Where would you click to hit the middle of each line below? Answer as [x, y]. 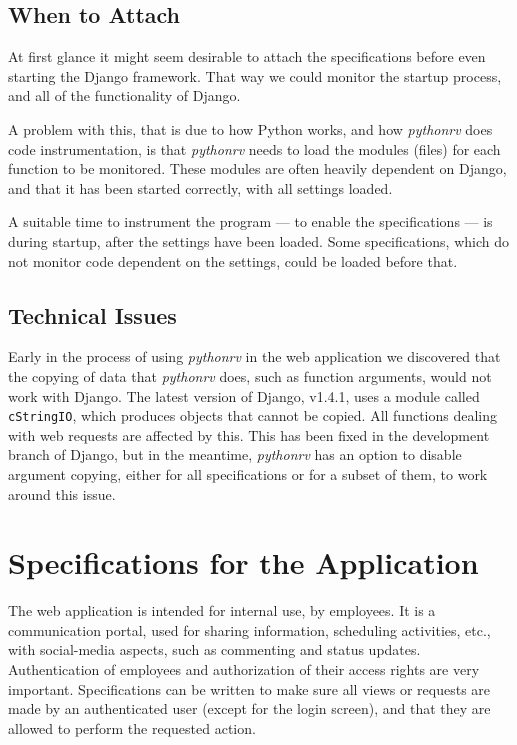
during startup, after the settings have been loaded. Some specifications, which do [259, 240]
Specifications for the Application [243, 562]
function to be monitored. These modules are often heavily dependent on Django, [257, 168]
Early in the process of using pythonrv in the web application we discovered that [254, 356]
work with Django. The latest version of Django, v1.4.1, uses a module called [244, 395]
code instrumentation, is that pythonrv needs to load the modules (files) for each [254, 148]
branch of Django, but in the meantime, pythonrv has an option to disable [235, 454]
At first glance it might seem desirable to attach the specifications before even [247, 56]
